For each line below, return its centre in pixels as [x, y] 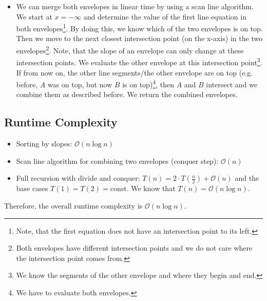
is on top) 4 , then [148, 83]
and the [247, 178]
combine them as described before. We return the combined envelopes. [127, 94]
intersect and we [232, 84]
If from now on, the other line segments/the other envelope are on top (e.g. [135, 72]
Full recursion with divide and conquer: [78, 178]
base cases [32, 188]
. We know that [151, 188]
